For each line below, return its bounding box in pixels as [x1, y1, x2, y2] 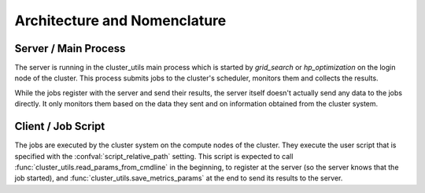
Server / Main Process [14, 42, 126, 55]
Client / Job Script [14, 120, 105, 133]
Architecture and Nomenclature [14, 12, 227, 29]
